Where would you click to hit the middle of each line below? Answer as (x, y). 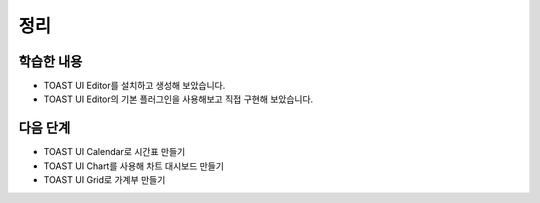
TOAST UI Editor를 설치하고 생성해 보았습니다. (134, 86)
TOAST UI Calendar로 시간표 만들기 (114, 152)
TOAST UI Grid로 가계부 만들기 (104, 180)
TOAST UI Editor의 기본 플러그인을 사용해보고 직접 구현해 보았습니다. (178, 99)
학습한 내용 (50, 61)
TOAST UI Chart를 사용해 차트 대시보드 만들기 (134, 166)
